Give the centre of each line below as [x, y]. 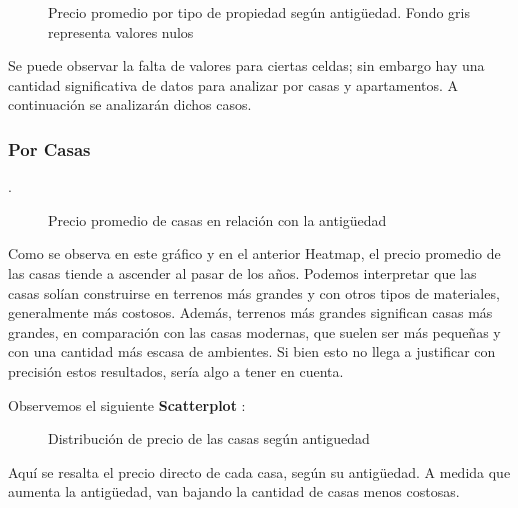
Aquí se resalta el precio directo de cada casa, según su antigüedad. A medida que [259, 471]
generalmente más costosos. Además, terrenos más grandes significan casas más [250, 312]
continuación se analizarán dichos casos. [130, 104]
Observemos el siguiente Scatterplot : [127, 404]
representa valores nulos [121, 31]
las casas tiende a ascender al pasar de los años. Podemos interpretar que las [242, 272]
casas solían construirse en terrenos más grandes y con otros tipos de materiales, [254, 292]
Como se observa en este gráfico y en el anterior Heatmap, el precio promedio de [254, 253]
